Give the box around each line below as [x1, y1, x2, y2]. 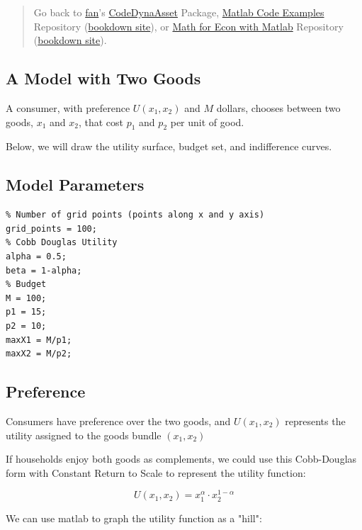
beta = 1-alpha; [6, 265, 82, 276]
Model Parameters [6, 174, 145, 196]
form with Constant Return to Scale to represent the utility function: [6, 465, 306, 480]
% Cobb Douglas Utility [6, 237, 118, 248]
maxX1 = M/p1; [6, 334, 72, 345]
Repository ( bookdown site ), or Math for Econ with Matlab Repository [33, 18, 344, 33]
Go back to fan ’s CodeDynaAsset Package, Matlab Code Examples [33, 5, 324, 19]
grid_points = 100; [6, 223, 97, 234]
